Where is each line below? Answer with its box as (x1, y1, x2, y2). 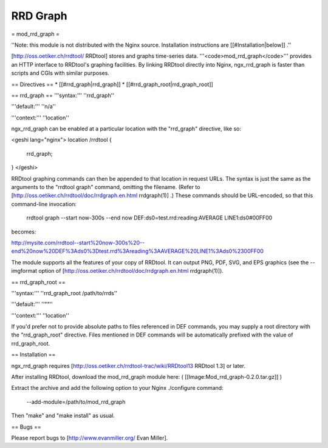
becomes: (11, 228, 36, 235)
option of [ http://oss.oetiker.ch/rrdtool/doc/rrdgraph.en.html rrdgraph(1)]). (38, 267, 224, 275)
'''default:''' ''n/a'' (11, 103, 56, 110)
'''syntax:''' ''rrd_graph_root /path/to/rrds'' (11, 289, 118, 296)
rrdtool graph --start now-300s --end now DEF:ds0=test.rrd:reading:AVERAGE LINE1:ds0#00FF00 (26, 214, 273, 221)
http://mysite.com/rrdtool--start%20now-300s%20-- (11, 239, 145, 246)
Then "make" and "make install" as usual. (11, 412, 115, 420)
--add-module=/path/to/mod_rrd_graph (26, 398, 126, 406)
